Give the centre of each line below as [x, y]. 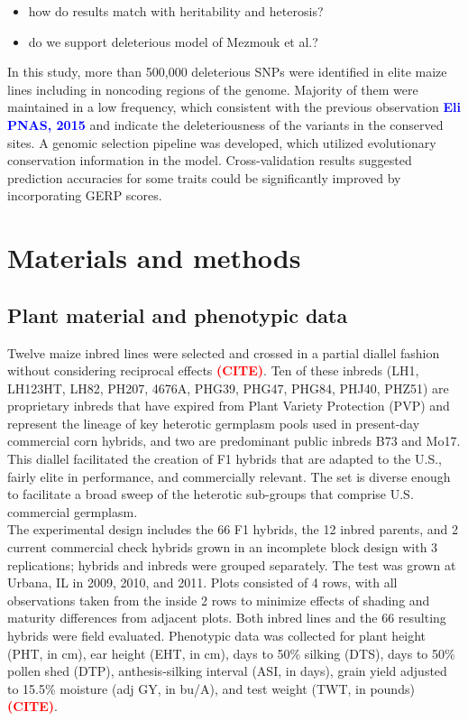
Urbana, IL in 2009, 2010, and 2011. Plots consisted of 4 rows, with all [202, 582]
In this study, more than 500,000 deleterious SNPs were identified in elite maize [227, 72]
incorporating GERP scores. [85, 195]
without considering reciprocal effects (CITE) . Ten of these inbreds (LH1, [213, 370]
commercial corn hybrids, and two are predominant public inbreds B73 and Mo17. [234, 441]
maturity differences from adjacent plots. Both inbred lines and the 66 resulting [227, 618]
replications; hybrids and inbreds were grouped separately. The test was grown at [232, 564]
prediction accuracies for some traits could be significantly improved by [204, 177]
